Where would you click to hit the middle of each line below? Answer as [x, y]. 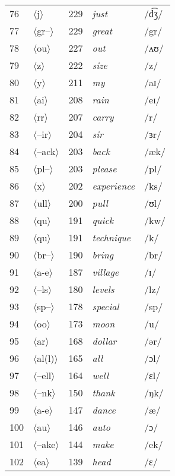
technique [112, 237]
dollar [104, 341]
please [104, 168]
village [106, 272]
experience [114, 186]
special [106, 306]
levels [103, 289]
